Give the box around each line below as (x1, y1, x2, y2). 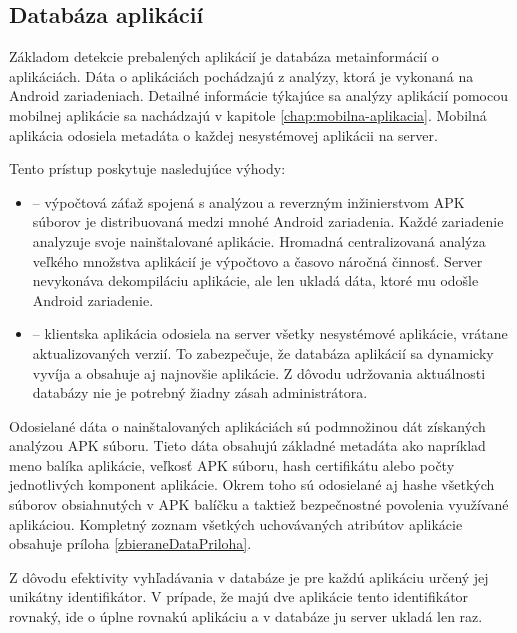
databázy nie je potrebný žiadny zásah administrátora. (32, 382, 368, 403)
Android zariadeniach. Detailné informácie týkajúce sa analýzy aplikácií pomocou (9, 85, 508, 106)
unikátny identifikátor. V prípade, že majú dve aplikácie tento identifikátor (9, 586, 469, 607)
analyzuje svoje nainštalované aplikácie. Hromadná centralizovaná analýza (32, 230, 486, 251)
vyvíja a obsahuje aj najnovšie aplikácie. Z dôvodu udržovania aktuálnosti (32, 362, 486, 383)
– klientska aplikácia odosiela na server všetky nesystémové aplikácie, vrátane (32, 323, 508, 344)
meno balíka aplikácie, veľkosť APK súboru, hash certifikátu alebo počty (9, 454, 455, 475)
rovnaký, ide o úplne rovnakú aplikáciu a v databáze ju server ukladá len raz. (9, 606, 483, 627)
